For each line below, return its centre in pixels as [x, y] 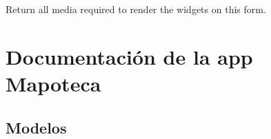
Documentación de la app [129, 56]
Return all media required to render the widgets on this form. [136, 9]
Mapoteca [53, 83]
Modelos [36, 127]
